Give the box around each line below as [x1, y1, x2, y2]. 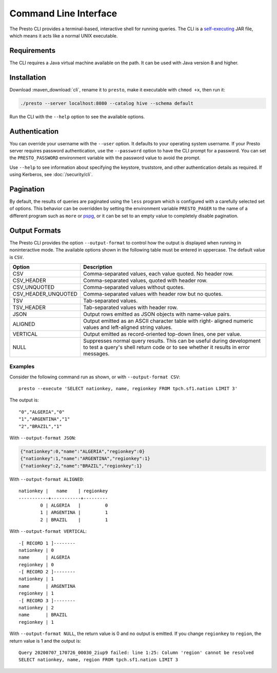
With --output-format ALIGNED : [9, 476, 84, 482]
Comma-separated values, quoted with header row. [83, 277, 208, 284]
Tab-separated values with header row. [83, 303, 178, 311]
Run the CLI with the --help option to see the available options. [9, 113, 145, 120]
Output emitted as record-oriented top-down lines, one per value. [83, 330, 242, 337]
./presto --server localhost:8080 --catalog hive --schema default [20, 100, 194, 106]
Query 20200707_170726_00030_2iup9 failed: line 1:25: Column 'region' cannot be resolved [18, 650, 254, 656]
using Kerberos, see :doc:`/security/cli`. [9, 171, 93, 178]
